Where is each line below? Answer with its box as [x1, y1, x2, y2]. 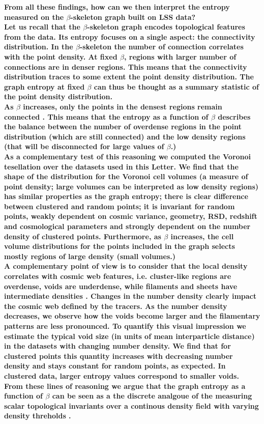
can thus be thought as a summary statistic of [94, 81, 259, 92]
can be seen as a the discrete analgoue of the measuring [52, 390, 252, 401]
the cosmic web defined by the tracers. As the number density [4, 300, 227, 311]
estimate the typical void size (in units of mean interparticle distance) [4, 330, 255, 341]
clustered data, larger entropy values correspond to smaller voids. [4, 370, 239, 381]
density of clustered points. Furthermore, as [4, 231, 161, 241]
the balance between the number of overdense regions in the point [4, 121, 242, 132]
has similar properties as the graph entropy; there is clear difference [4, 191, 248, 202]
